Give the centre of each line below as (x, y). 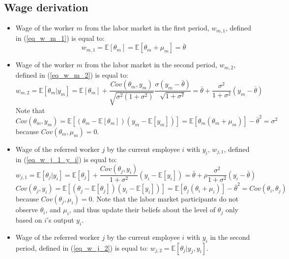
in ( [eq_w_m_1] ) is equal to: (60, 38)
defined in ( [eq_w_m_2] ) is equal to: (72, 74)
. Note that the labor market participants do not (165, 199)
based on (29, 219)
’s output (60, 219)
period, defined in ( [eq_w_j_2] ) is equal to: (82, 247)
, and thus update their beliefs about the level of (142, 210)
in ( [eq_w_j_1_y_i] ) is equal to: (66, 159)
